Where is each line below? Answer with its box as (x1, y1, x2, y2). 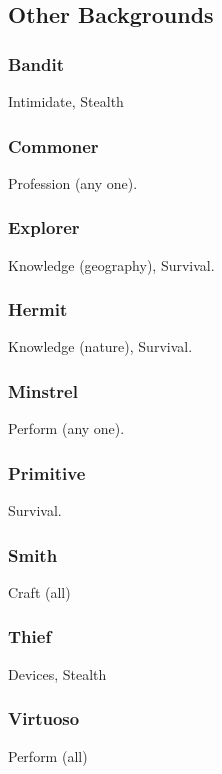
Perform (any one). (8, 418, 125, 439)
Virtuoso (8, 706, 80, 731)
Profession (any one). (8, 172, 138, 193)
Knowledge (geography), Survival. (8, 254, 215, 275)
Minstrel (8, 378, 78, 403)
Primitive (8, 460, 86, 485)
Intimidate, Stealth (8, 91, 124, 111)
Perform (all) (8, 745, 88, 766)
